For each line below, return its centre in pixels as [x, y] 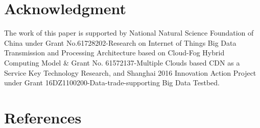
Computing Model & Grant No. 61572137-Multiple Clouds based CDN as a [122, 62]
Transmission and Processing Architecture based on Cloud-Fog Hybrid [114, 53]
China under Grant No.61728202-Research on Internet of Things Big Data [120, 42]
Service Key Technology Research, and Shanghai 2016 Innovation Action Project [130, 72]
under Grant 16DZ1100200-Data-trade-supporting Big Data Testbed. [112, 83]
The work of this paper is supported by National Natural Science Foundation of [129, 33]
